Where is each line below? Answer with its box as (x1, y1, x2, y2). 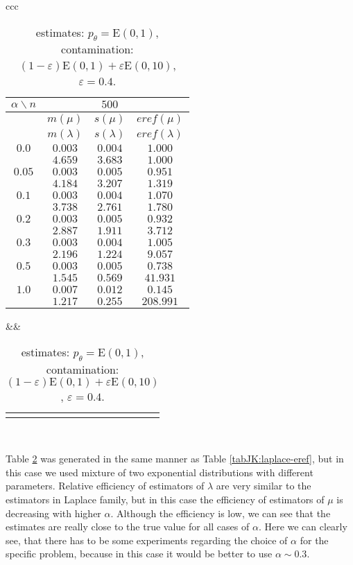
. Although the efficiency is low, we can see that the (110, 505, 331, 520)
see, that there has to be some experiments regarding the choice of (6, 532, 288, 547)
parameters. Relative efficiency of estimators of (6, 478, 205, 493)
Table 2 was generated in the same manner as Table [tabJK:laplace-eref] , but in (6, 451, 344, 466)
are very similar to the (216, 478, 311, 493)
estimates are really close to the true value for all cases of (6, 519, 250, 534)
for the (300, 532, 329, 547)
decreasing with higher (6, 505, 101, 520)
